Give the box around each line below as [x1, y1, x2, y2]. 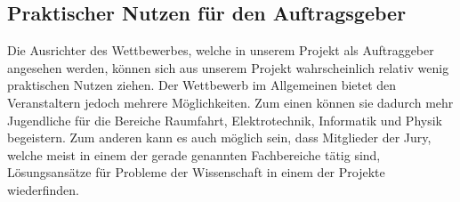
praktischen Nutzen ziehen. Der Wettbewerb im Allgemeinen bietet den [7, 76, 397, 94]
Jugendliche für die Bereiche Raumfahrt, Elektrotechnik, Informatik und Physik [7, 110, 442, 129]
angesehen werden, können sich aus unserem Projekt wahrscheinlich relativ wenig [7, 58, 449, 77]
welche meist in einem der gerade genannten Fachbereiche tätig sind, [7, 145, 381, 164]
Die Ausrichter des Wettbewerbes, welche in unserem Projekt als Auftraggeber [7, 41, 434, 60]
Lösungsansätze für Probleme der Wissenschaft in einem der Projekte [7, 163, 385, 182]
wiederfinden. [7, 180, 79, 198]
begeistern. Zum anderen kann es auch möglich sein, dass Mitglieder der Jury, [7, 128, 432, 147]
